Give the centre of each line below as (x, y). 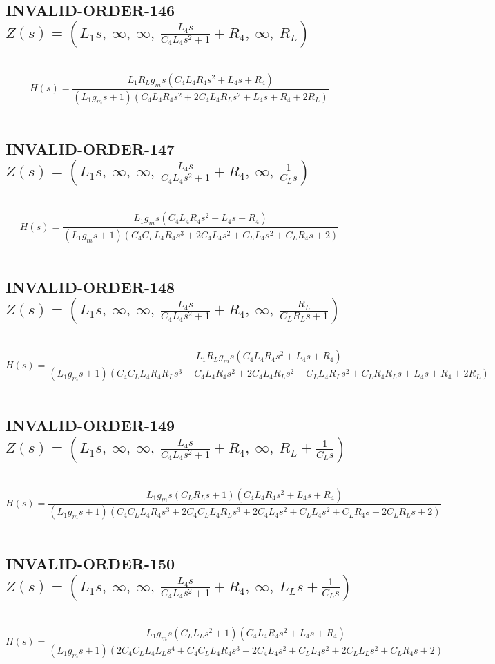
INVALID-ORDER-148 (90, 286)
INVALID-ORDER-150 (90, 563)
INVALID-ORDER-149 (90, 425)
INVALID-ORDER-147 (90, 148)
